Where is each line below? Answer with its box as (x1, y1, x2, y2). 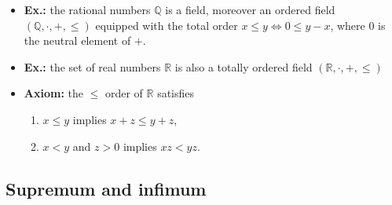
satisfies (157, 85, 195, 101)
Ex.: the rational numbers (24, 2, 151, 17)
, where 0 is (330, 16, 386, 33)
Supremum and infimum (5, 176, 207, 200)
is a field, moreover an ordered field (165, 2, 335, 17)
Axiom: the (24, 85, 83, 101)
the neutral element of (24, 32, 131, 49)
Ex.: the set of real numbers (24, 58, 161, 75)
